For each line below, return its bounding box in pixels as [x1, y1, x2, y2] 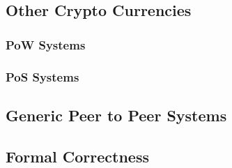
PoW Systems [6, 36, 86, 53]
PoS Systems [6, 68, 79, 85]
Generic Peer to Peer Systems [6, 104, 227, 125]
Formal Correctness [6, 145, 149, 167]
